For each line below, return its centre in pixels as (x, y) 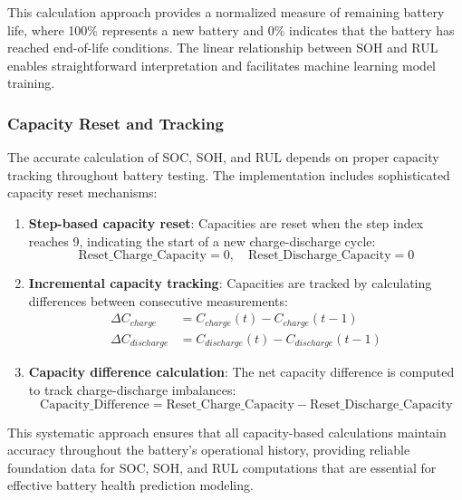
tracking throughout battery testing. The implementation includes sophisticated (229, 174)
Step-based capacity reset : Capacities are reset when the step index (226, 222)
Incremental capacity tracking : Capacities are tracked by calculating (230, 283)
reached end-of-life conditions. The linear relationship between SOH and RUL (223, 48)
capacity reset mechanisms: (82, 192)
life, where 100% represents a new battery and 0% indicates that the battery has (231, 29)
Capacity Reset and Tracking (115, 123)
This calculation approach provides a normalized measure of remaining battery (226, 12)
